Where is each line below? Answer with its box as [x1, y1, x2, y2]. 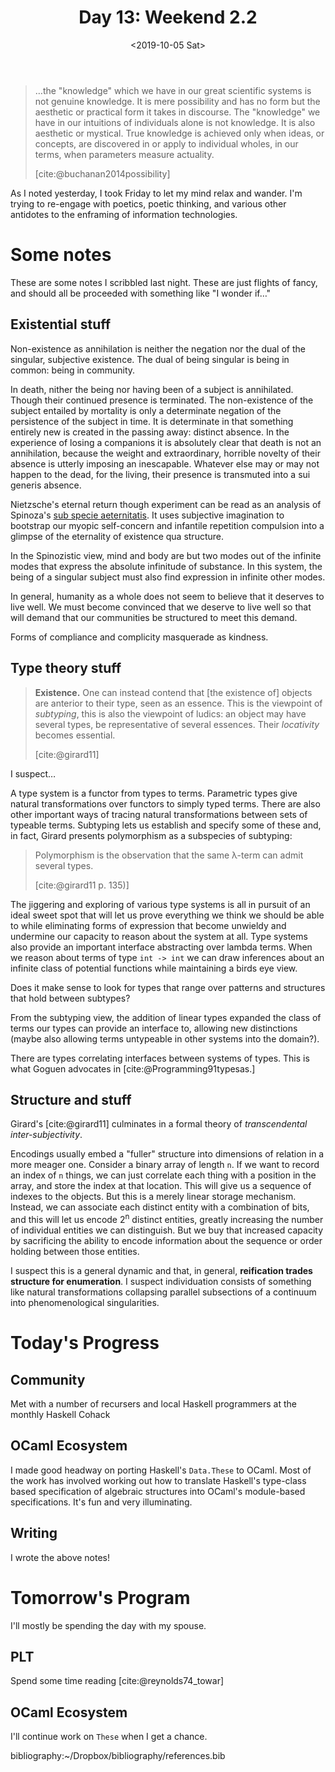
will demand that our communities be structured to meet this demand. [10, 611, 298, 623]
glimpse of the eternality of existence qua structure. [10, 530, 225, 542]
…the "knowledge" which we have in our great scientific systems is [34, 84, 312, 96]
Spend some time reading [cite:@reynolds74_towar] [10, 1675, 225, 1687]
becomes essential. [34, 729, 116, 741]
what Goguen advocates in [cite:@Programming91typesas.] [10, 1062, 256, 1075]
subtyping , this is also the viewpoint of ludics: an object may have [34, 707, 307, 720]
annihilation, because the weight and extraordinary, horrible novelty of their [10, 447, 321, 459]
